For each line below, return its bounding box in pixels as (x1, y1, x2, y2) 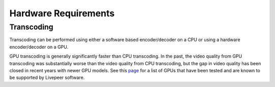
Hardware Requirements (9, 8, 115, 19)
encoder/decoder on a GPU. (9, 44, 69, 50)
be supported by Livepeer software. (9, 74, 85, 81)
